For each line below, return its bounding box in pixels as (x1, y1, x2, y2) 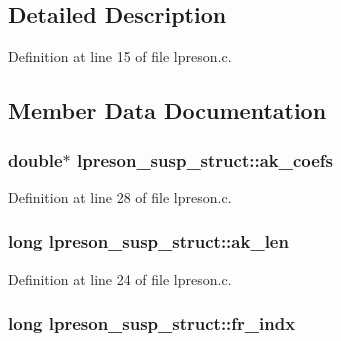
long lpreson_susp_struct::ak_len (8, 229, 289, 254)
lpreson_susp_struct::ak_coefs (77, 147, 334, 172)
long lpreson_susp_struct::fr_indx (8, 311, 296, 336)
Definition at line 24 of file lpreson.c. (8, 268, 232, 289)
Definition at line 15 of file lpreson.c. (8, 46, 232, 67)
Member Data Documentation (8, 95, 327, 126)
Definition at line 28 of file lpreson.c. (8, 186, 232, 207)
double (8, 147, 63, 172)
